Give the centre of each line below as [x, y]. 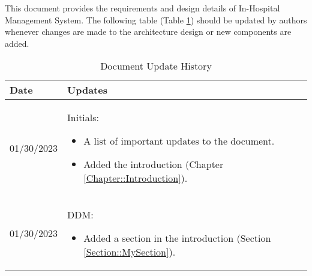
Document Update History [156, 66]
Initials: [83, 118]
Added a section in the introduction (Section [177, 238]
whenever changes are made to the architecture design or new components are [148, 31]
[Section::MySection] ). [130, 252]
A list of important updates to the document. [179, 141]
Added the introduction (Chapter [154, 164]
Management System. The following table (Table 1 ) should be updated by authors [156, 19]
